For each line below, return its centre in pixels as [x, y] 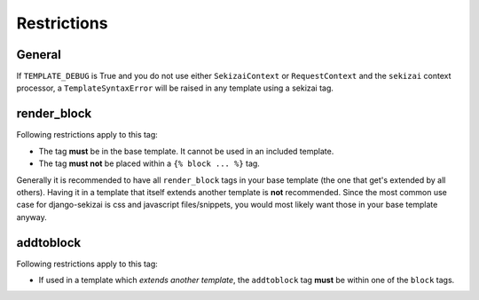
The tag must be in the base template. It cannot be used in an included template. [186, 151]
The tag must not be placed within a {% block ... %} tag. [149, 163]
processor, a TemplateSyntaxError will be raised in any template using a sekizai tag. [175, 88]
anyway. [32, 217]
